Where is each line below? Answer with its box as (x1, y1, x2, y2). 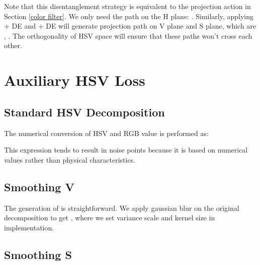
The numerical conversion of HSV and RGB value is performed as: (4, 127, 209, 138)
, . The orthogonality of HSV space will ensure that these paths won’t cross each (4, 30, 252, 41)
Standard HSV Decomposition (4, 104, 165, 119)
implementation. (4, 222, 54, 232)
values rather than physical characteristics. (4, 154, 136, 165)
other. (4, 40, 22, 51)
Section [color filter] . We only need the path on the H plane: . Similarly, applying (4, 11, 254, 21)
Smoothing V (4, 179, 74, 194)
